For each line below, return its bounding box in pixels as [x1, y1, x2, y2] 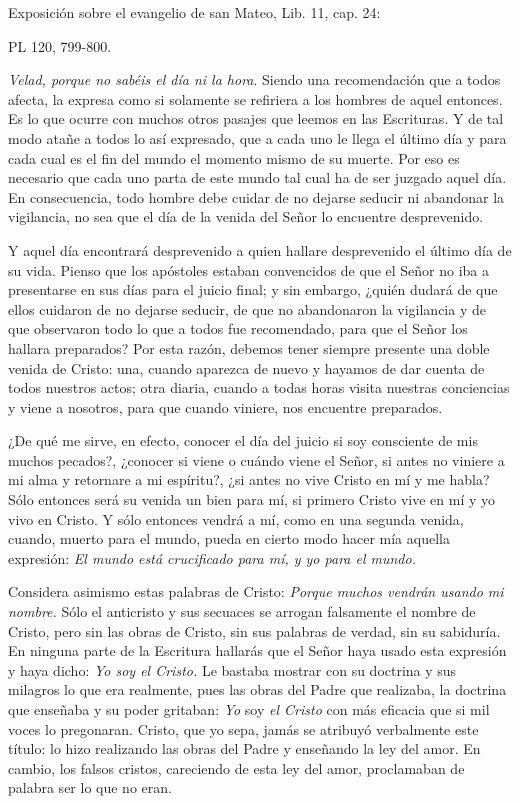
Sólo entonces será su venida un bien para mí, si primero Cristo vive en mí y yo [8, 489, 496, 510]
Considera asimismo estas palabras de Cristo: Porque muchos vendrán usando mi [8, 581, 504, 602]
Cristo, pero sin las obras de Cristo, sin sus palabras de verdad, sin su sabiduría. [8, 620, 501, 641]
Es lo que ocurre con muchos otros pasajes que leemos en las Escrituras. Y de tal [8, 108, 504, 129]
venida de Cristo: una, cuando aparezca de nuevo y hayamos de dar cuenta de [8, 357, 485, 378]
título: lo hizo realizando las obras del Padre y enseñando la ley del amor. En [8, 738, 481, 759]
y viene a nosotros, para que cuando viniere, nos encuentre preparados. [8, 396, 443, 417]
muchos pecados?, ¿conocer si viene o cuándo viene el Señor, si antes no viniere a [8, 449, 505, 470]
